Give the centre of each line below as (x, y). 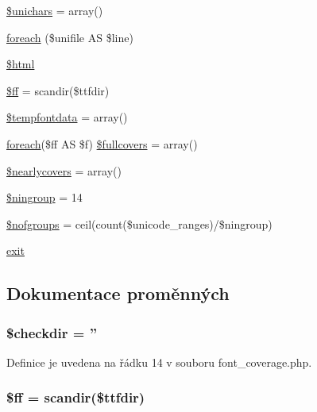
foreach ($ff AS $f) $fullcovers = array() (102, 143)
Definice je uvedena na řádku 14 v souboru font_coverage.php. (159, 362)
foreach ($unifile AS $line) (70, 37)
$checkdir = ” (52, 332)
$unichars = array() (55, 10)
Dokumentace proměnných (118, 293)
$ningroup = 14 (44, 197)
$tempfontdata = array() (67, 117)
